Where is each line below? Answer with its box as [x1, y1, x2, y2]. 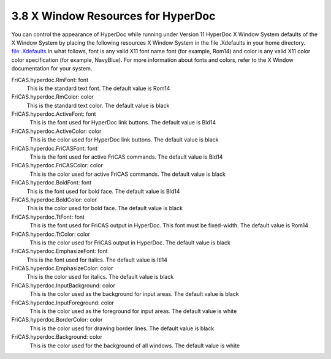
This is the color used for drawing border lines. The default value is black [29, 325, 215, 332]
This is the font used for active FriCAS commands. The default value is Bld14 [29, 153, 223, 161]
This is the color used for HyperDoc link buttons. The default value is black [29, 136, 219, 143]
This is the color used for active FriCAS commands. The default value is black [29, 170, 226, 178]
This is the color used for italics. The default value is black [26, 273, 174, 281]
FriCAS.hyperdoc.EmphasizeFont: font [11, 248, 108, 255]
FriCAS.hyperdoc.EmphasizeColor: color [11, 265, 113, 272]
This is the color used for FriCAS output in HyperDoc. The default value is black [29, 239, 231, 246]
